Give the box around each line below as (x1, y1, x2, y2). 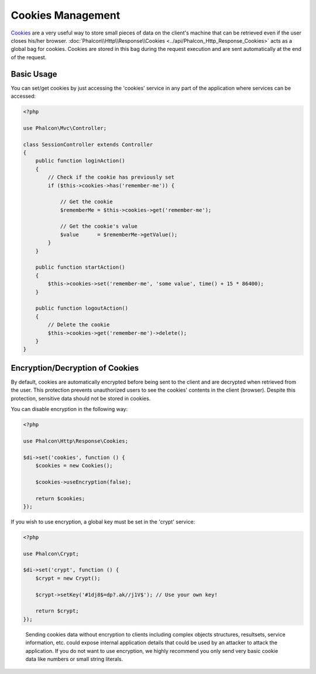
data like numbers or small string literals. (25, 655, 123, 662)
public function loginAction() (35, 158, 125, 164)
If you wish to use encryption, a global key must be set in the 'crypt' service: (11, 518, 195, 525)
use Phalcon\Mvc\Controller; (23, 125, 107, 131)
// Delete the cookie (47, 321, 110, 328)
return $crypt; (35, 608, 79, 614)
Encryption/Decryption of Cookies (11, 363, 139, 373)
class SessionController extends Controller (23, 141, 153, 148)
